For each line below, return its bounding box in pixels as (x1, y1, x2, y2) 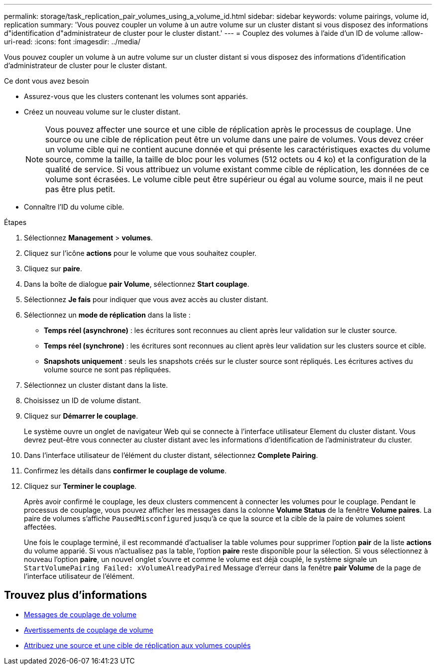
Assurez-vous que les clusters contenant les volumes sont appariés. (24, 92, 248, 101)
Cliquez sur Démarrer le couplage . (24, 412, 138, 420)
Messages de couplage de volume (24, 610, 137, 619)
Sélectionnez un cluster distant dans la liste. (24, 381, 168, 389)
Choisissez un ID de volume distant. (24, 396, 141, 405)
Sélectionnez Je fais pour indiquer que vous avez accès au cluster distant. (24, 295, 268, 304)
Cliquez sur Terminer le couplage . (24, 482, 137, 490)
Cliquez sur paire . (24, 264, 83, 273)
